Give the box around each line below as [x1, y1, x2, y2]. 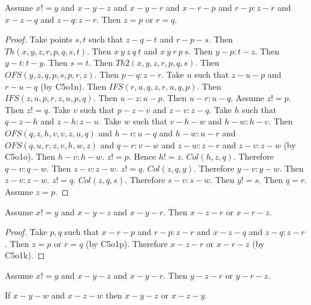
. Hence [128, 150, 156, 163]
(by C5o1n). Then [40, 80, 107, 92]
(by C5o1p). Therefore [86, 237, 168, 249]
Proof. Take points [5, 33, 73, 45]
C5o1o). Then [5, 150, 55, 163]
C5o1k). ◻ [5, 249, 45, 261]
